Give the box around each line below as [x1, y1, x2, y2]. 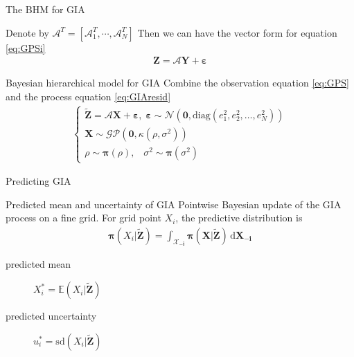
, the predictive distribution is [175, 210, 303, 225]
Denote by [6, 25, 49, 39]
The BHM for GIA [6, 2, 85, 16]
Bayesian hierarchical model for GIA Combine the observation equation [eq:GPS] [6, 75, 349, 90]
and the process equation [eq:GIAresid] [6, 89, 171, 103]
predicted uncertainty [6, 309, 97, 323]
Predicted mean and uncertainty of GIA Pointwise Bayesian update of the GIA [6, 196, 342, 211]
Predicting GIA [6, 174, 71, 188]
